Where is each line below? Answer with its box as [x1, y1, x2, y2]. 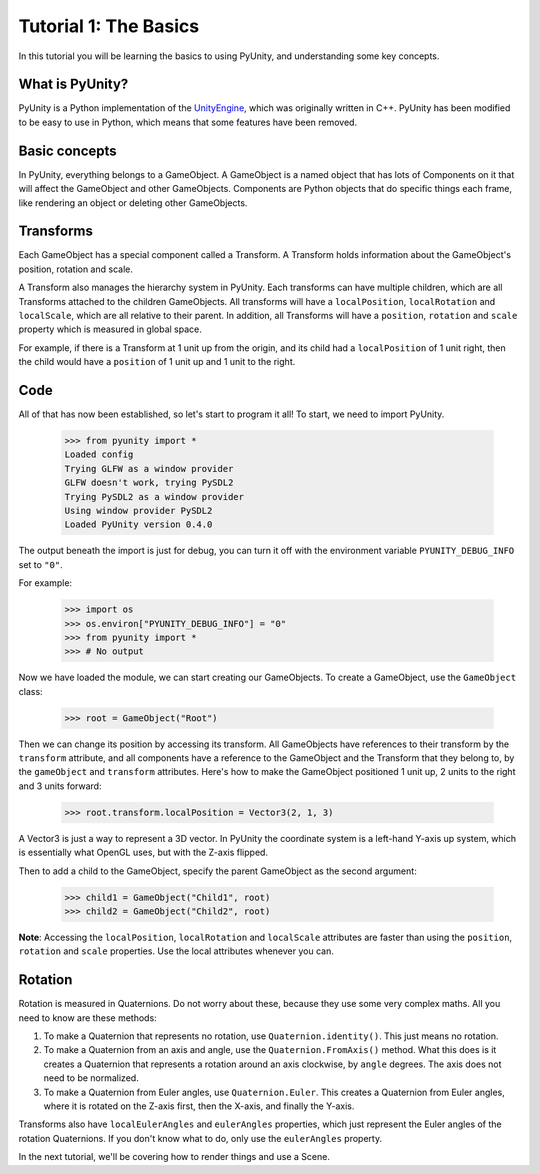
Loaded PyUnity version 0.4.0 [64, 519, 213, 530]
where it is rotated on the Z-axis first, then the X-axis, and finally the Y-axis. [43, 1100, 355, 1112]
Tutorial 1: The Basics [18, 15, 200, 37]
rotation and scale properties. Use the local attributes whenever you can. [18, 945, 334, 957]
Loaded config [64, 449, 134, 460]
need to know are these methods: [18, 1011, 157, 1024]
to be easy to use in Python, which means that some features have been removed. [18, 116, 358, 128]
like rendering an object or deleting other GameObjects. [18, 196, 248, 209]
